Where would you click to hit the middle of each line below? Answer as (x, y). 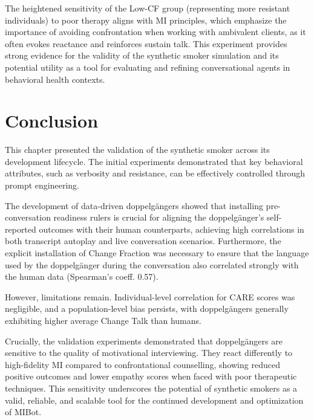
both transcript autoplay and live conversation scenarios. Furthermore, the (143, 241)
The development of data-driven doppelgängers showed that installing (134, 205)
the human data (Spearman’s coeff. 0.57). (82, 276)
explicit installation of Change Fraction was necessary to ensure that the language (157, 253)
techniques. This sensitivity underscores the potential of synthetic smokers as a (151, 388)
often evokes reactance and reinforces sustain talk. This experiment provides (146, 43)
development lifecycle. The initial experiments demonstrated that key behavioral (154, 161)
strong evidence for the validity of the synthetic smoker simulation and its (142, 55)
